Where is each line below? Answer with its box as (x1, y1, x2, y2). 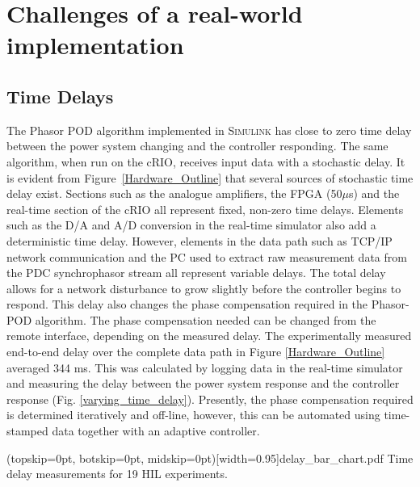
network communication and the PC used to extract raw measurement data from (6, 248, 407, 265)
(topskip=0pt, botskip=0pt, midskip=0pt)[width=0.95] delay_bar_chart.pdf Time (6, 449, 414, 466)
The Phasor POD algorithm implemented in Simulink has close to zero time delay (6, 121, 412, 138)
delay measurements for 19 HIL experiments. (6, 465, 228, 482)
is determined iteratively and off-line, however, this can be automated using (6, 406, 380, 423)
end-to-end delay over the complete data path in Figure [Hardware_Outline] (6, 343, 385, 360)
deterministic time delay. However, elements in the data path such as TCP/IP (6, 232, 393, 249)
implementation (6, 28, 184, 61)
